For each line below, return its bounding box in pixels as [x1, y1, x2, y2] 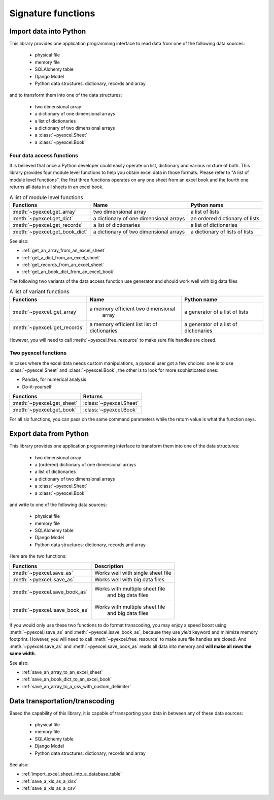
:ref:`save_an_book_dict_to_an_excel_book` [22, 676, 112, 683]
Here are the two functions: [9, 553, 67, 559]
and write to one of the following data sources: [9, 501, 107, 508]
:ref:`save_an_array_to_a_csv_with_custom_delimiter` [22, 683, 131, 689]
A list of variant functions [9, 288, 70, 295]
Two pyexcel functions [9, 349, 67, 357]
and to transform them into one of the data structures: [9, 92, 122, 98]
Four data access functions [9, 152, 79, 159]
